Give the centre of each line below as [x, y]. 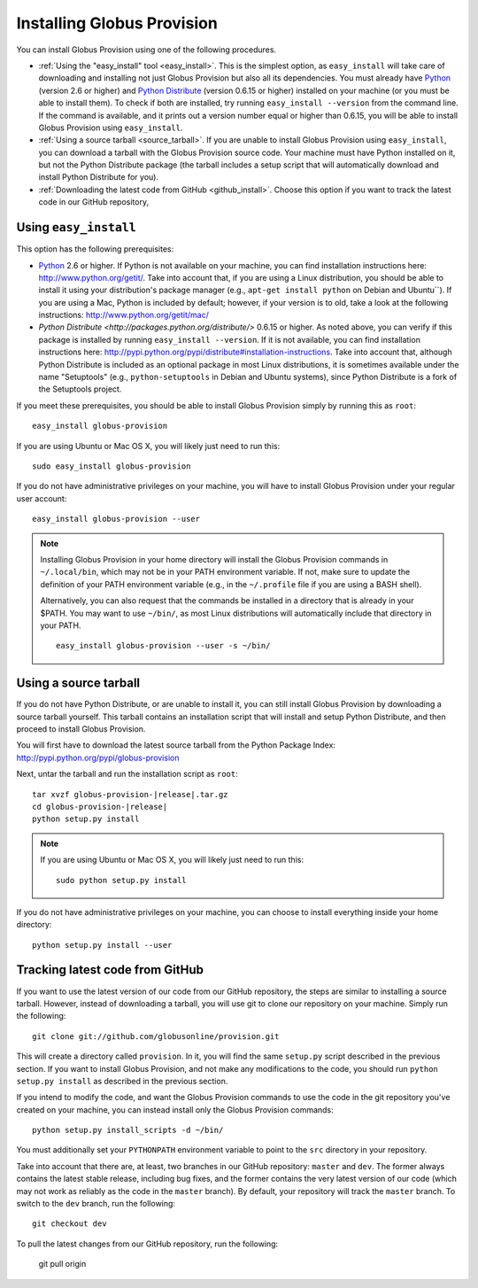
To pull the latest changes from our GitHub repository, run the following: [147, 1244]
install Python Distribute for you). [99, 177]
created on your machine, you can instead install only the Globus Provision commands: [175, 1110]
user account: [42, 498]
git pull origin [62, 1264]
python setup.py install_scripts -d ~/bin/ [128, 1130]
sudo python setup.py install [122, 880]
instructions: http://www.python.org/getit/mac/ [124, 315]
